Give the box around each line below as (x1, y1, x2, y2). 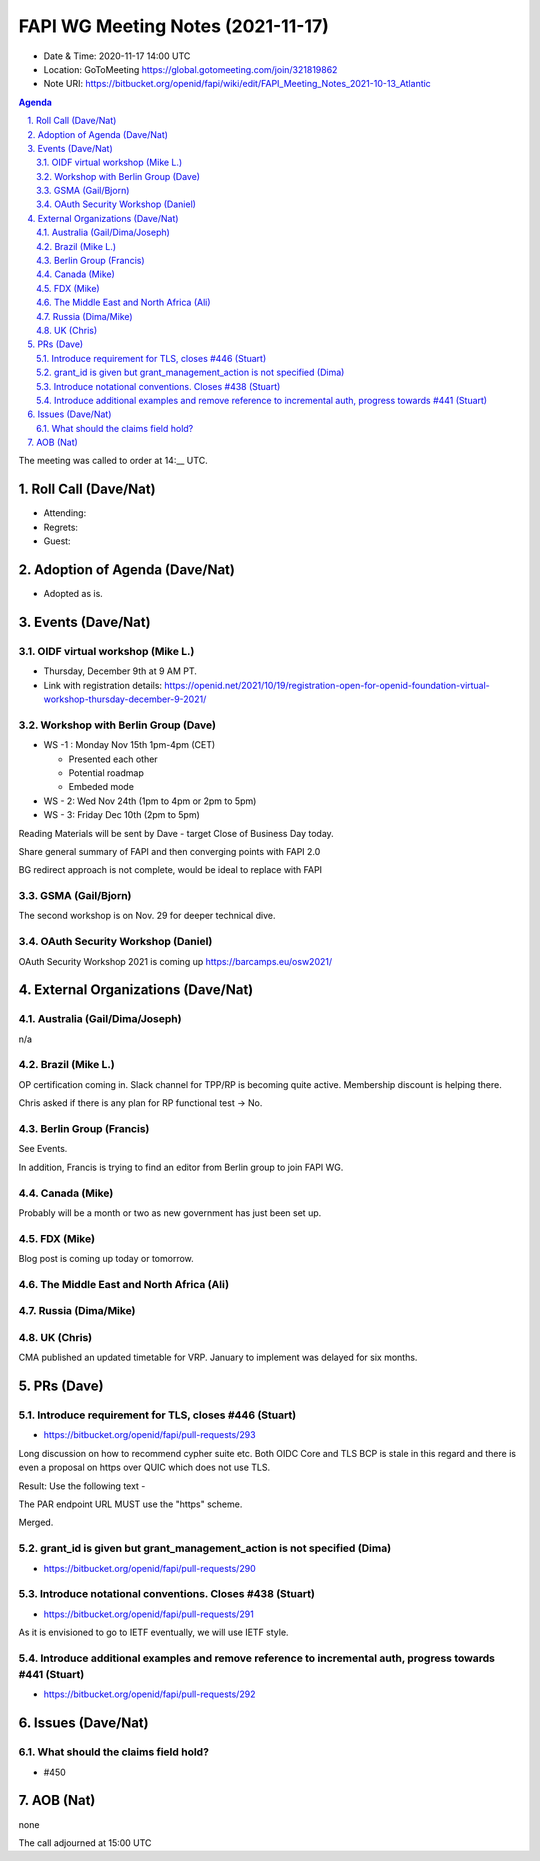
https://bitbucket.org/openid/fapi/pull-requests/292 (43, 1688, 256, 1700)
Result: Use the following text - (18, 1480, 146, 1492)
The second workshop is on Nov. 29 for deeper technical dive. (18, 910, 276, 922)
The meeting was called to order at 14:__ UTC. (18, 455, 209, 467)
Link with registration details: (43, 679, 163, 691)
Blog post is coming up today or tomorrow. (18, 1253, 194, 1265)
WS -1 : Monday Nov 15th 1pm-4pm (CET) (43, 739, 216, 751)
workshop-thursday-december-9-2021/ (43, 693, 207, 705)
